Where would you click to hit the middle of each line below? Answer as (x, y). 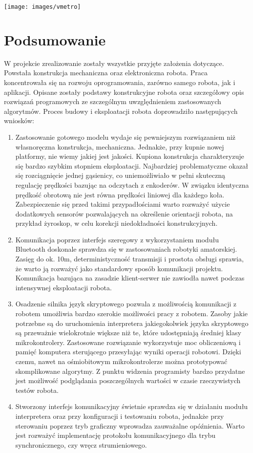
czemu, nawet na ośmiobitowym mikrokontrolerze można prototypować (121, 361)
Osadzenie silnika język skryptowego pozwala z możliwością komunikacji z (126, 304)
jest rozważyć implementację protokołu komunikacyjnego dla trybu (116, 435)
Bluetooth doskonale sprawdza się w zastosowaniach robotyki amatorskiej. (126, 249)
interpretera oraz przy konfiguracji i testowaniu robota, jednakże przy (120, 416)
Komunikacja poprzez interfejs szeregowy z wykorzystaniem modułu (117, 239)
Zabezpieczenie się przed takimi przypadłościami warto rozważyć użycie (123, 204)
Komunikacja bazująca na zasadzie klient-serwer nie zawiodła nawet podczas (130, 278)
